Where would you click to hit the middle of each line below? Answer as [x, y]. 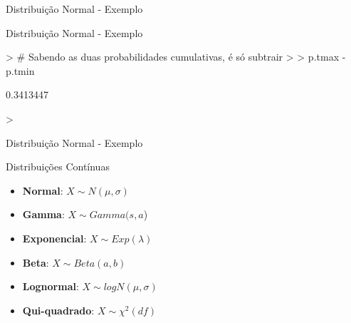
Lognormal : [51, 286]
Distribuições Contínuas [58, 166]
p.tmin [20, 70]
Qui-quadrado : [58, 310]
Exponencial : [54, 238]
